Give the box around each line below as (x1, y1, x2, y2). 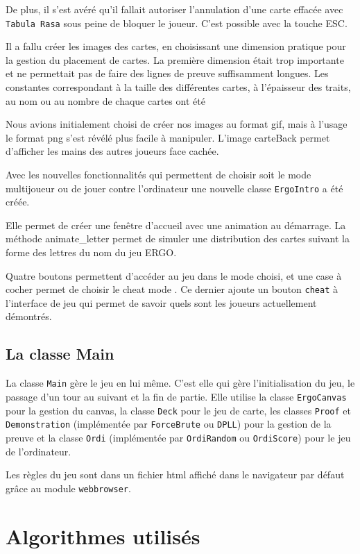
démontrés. (6, 309, 52, 324)
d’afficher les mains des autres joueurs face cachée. (6, 144, 219, 158)
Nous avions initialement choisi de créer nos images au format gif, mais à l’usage (6, 117, 348, 131)
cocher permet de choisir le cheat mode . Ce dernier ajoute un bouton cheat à (6, 282, 338, 296)
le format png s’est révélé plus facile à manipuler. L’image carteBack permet (6, 130, 330, 144)
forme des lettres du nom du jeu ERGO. (6, 245, 177, 260)
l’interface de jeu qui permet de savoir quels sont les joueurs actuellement (6, 295, 317, 310)
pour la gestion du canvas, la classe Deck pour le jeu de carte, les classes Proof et (6, 403, 351, 417)
